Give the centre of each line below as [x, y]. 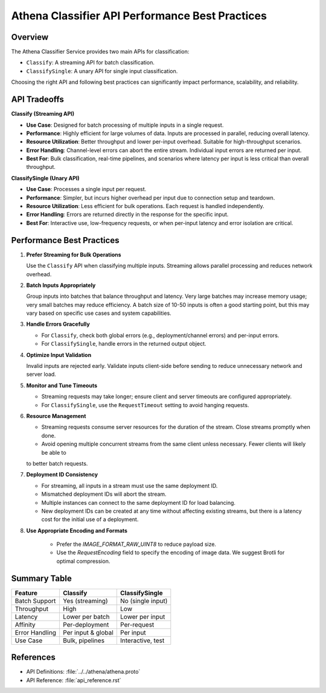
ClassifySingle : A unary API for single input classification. [102, 71]
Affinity [25, 624]
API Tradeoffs [38, 100]
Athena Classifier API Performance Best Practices [139, 16]
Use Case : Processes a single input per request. [86, 189]
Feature [26, 593]
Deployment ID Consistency [62, 475]
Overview [30, 37]
